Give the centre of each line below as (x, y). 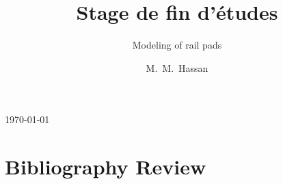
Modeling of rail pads (177, 45)
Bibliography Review (106, 167)
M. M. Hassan (177, 67)
